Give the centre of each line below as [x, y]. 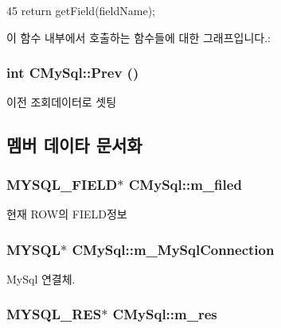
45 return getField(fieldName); [81, 10]
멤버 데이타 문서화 [74, 145]
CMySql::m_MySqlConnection [173, 249]
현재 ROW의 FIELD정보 [67, 214]
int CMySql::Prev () [73, 73]
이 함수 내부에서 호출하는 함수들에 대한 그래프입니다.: [139, 37]
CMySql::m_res [165, 314]
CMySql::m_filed [185, 184]
